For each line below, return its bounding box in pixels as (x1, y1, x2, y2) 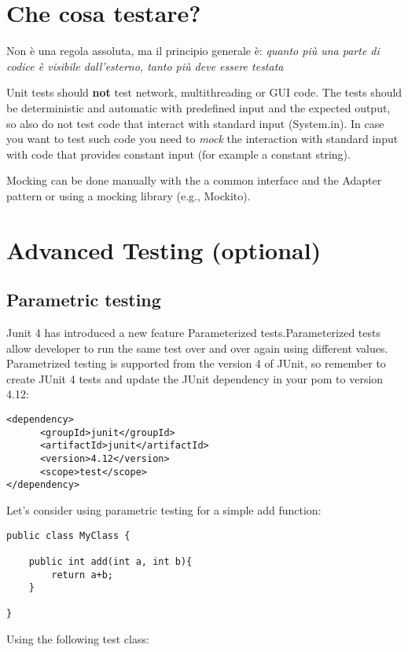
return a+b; (51, 569, 114, 581)
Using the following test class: (6, 631, 149, 647)
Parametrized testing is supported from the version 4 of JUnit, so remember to (6, 355, 386, 372)
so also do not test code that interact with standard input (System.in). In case (6, 115, 384, 131)
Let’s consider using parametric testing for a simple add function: (6, 501, 322, 518)
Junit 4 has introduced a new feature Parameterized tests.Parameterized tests (6, 324, 380, 341)
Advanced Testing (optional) (6, 233, 322, 266)
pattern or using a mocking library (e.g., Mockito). (6, 187, 251, 203)
